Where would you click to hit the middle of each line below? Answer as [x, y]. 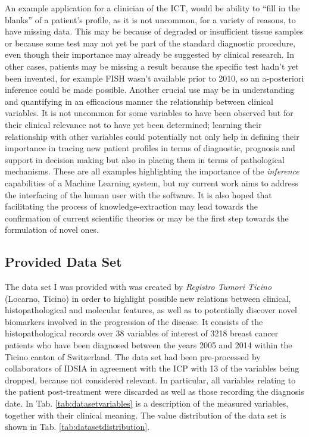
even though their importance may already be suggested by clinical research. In [150, 54]
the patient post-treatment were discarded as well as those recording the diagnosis [154, 391]
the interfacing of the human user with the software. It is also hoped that [138, 194]
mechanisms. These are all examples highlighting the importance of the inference [152, 171]
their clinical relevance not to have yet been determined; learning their [133, 124]
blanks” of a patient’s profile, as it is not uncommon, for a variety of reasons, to [150, 19]
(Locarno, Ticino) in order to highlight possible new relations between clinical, [148, 298]
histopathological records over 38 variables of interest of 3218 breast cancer [142, 333]
